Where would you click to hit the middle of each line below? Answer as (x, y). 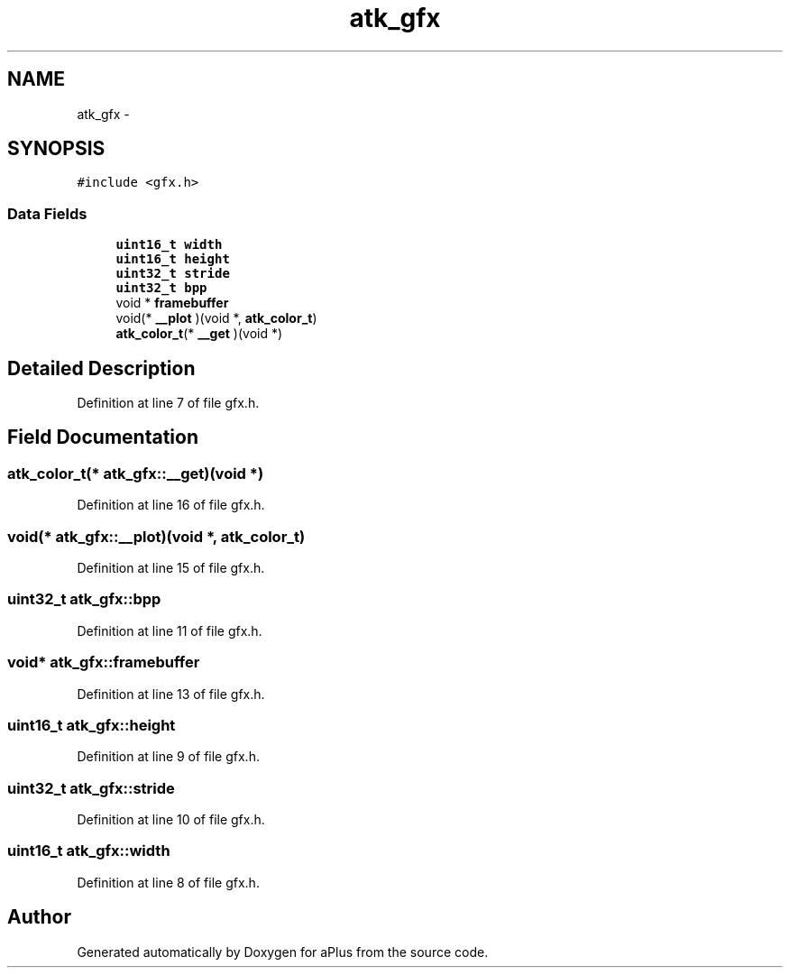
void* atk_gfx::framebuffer (104, 662)
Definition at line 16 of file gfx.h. (171, 505)
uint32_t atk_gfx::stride (91, 788)
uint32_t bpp (161, 288)
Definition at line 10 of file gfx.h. (171, 819)
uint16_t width (169, 245)
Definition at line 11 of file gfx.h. (170, 630)
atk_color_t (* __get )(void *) (199, 334)
